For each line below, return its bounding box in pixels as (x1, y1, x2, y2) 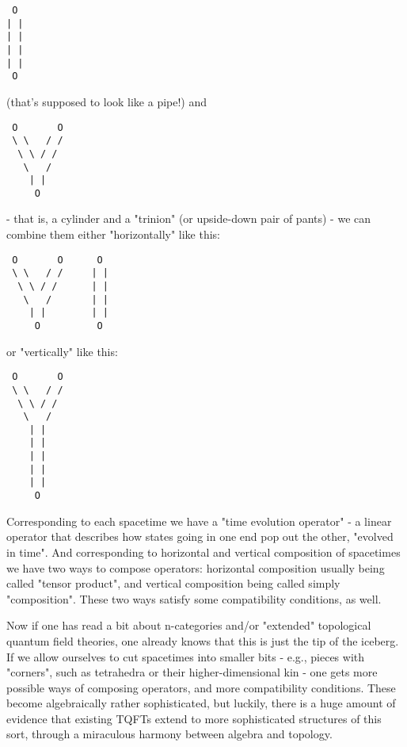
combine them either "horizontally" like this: (6, 226, 221, 243)
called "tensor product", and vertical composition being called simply (6, 575, 340, 592)
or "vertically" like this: (6, 343, 118, 359)
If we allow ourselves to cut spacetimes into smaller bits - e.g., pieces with (6, 648, 365, 665)
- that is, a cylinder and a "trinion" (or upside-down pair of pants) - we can (6, 210, 371, 227)
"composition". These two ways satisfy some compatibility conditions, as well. (6, 590, 382, 607)
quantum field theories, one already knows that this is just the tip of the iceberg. (6, 632, 399, 649)
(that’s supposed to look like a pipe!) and (6, 93, 207, 109)
